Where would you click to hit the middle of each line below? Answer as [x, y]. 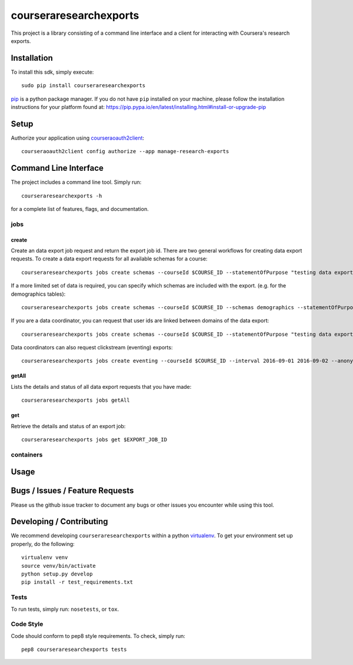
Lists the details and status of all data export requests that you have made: [101, 386]
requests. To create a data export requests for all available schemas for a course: [109, 259]
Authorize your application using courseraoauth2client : [77, 138]
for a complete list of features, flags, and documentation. [80, 209]
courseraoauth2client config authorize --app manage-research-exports [125, 151]
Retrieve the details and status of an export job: [68, 426]
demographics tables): [38, 294]
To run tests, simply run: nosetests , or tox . [65, 609]
